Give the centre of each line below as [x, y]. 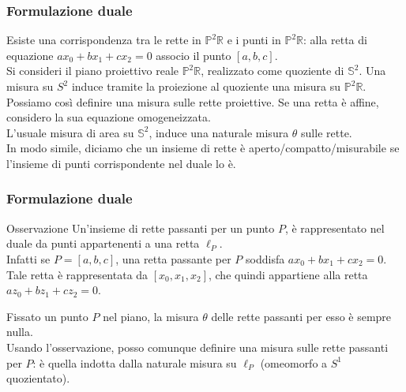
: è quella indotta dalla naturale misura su [135, 362]
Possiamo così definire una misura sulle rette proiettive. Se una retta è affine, [193, 101]
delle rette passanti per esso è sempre [301, 316]
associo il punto [194, 55]
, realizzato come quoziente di [273, 71]
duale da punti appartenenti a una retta [103, 243]
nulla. [20, 332]
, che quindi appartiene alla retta [288, 274]
